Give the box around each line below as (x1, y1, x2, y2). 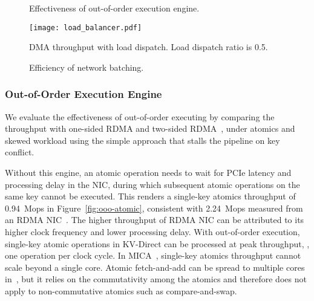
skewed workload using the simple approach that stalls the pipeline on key (5, 134, 280, 146)
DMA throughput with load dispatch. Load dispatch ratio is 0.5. (29, 40, 268, 53)
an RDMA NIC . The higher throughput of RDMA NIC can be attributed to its (5, 213, 304, 226)
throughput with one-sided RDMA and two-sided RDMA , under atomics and (5, 122, 295, 135)
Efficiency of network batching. (29, 60, 144, 73)
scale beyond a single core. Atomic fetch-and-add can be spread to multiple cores (5, 261, 305, 273)
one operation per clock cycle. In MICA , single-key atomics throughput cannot (5, 249, 301, 262)
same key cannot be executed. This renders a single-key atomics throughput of (5, 190, 296, 202)
